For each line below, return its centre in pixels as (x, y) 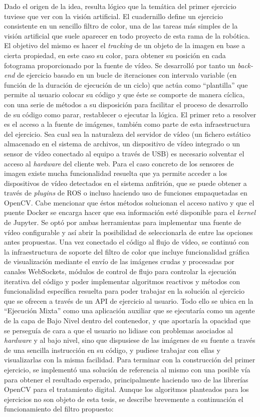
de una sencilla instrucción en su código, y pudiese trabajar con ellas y (112, 350)
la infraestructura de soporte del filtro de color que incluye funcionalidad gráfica (127, 251)
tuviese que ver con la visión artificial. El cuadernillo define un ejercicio (113, 16)
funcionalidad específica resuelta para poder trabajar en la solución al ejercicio (124, 291)
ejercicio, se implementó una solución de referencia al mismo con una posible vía (127, 369)
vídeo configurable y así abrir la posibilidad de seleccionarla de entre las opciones (128, 232)
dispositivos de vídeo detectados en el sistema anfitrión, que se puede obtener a (125, 183)
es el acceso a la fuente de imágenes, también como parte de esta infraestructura (127, 124)
